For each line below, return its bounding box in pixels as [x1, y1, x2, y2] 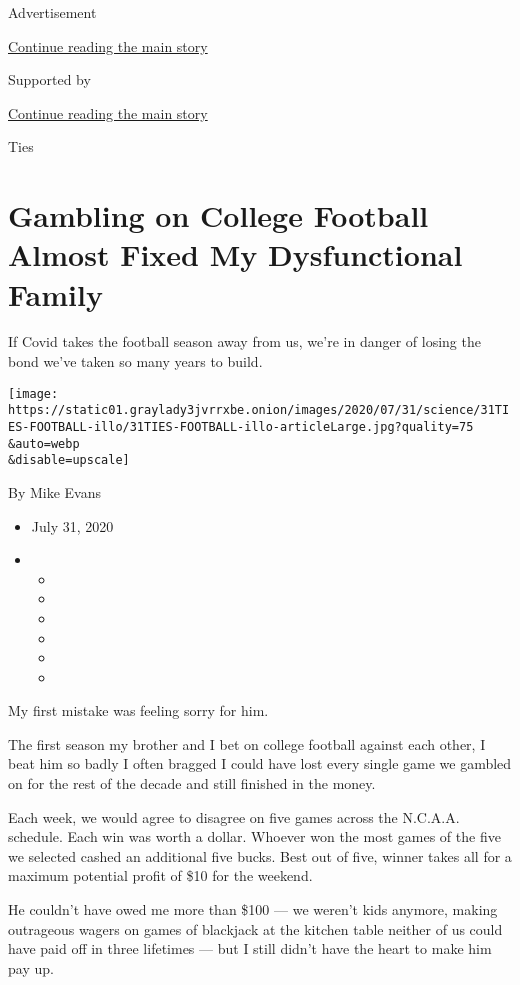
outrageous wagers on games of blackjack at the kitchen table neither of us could [8, 918, 503, 939]
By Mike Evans [8, 481, 102, 502]
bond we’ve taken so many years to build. [8, 351, 263, 372]
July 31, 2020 [31, 515, 114, 536]
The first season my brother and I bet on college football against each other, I [8, 733, 486, 754]
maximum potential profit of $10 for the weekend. [8, 865, 313, 886]
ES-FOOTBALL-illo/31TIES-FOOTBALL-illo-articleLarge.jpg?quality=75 [8, 419, 474, 434]
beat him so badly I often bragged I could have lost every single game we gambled [8, 753, 512, 774]
